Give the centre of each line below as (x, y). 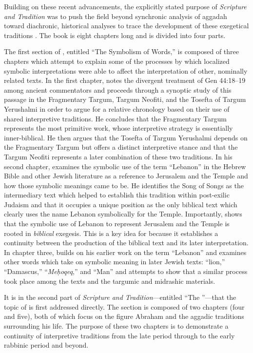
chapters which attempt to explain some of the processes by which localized (117, 61)
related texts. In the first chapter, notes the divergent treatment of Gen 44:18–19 (125, 80)
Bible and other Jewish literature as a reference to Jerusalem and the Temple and (126, 176)
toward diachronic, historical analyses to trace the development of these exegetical (126, 26)
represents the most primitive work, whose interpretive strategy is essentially (118, 128)
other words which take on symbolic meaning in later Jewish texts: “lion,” (115, 262)
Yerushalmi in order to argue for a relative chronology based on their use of (117, 108)
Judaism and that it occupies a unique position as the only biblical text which (121, 204)
